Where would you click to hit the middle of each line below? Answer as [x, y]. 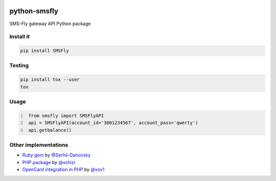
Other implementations [39, 145]
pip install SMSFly [44, 51]
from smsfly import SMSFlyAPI [66, 116]
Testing [19, 66]
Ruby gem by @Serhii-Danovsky [56, 155]
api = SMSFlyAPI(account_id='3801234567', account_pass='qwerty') [113, 123]
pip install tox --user [50, 80]
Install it [20, 37]
